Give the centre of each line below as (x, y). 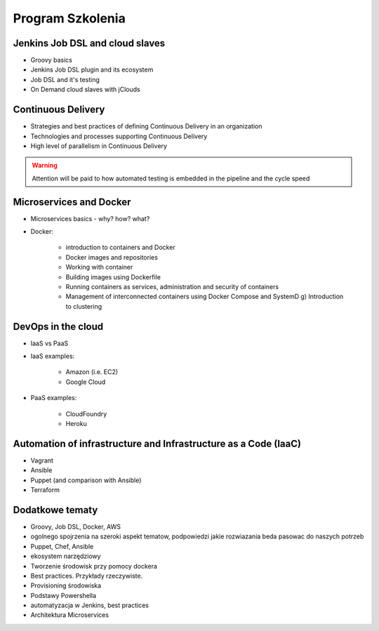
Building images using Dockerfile (113, 277)
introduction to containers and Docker (120, 247)
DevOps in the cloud (58, 326)
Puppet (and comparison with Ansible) (86, 480)
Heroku (76, 423)
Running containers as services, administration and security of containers (172, 286)
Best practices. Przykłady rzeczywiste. (87, 576)
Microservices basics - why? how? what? (90, 218)
